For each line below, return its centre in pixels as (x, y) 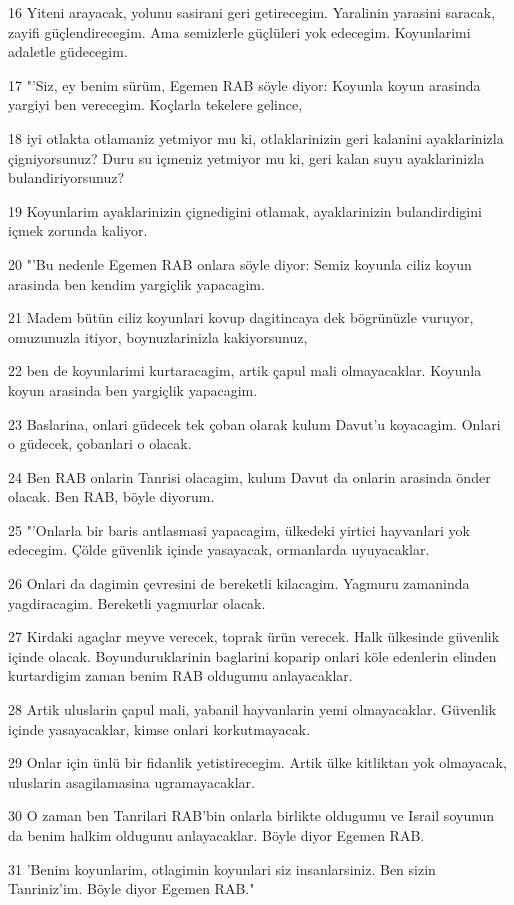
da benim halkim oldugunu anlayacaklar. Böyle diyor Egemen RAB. (216, 835)
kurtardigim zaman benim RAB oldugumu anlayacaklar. (180, 675)
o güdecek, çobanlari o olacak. (100, 443)
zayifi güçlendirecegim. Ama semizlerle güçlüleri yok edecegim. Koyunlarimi (239, 31)
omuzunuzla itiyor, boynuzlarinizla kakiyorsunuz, (158, 336)
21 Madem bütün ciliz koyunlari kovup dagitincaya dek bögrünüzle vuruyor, (241, 317)
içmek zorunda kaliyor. (78, 230)
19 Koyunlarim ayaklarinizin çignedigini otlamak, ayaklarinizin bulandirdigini (245, 210)
